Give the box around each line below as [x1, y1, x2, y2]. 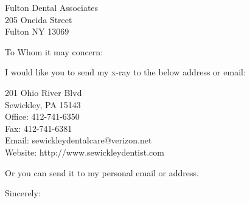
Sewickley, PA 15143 [5, 98, 81, 111]
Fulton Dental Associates [5, 1, 99, 13]
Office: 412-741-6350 [5, 110, 80, 123]
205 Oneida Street [5, 13, 72, 26]
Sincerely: [5, 187, 41, 199]
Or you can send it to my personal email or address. [5, 166, 199, 179]
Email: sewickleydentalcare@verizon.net [5, 134, 152, 146]
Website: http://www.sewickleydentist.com [5, 145, 164, 158]
